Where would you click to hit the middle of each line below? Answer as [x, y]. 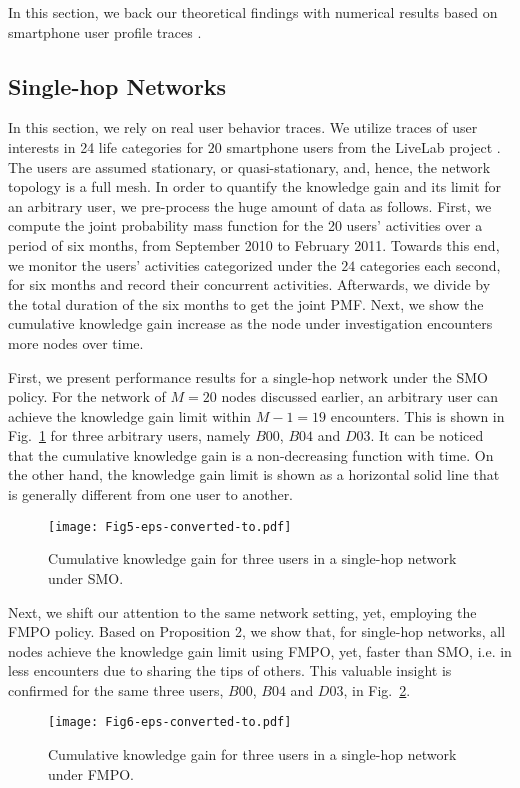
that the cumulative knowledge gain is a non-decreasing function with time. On [251, 454]
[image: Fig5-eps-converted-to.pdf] [170, 526]
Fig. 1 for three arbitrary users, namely [129, 435]
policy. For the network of [87, 396]
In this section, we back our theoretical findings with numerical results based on [253, 12]
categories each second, [430, 264]
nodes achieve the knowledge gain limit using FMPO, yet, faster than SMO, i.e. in [260, 650]
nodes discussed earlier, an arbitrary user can [360, 396]
